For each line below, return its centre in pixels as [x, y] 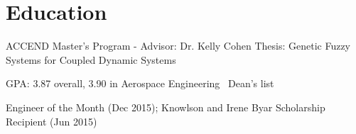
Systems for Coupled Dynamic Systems [91, 59]
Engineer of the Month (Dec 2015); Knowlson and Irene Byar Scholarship [166, 107]
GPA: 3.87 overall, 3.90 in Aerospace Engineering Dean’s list [140, 83]
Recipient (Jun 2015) [52, 121]
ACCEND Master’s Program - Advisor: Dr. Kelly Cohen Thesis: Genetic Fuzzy [178, 46]
